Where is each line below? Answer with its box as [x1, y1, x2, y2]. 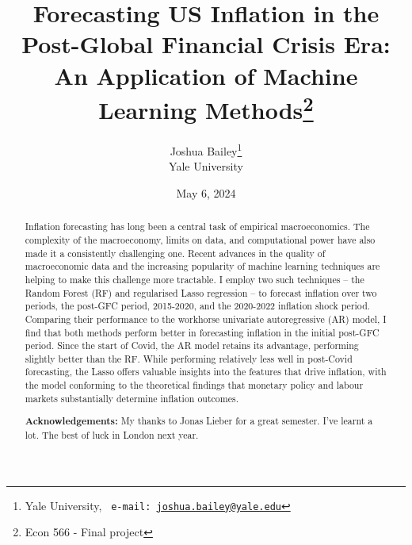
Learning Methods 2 [98, 90, 314, 126]
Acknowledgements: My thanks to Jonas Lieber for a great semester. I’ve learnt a [25, 414, 373, 428]
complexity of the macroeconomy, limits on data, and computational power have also [25, 232, 376, 246]
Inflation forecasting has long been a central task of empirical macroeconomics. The [25, 220, 370, 233]
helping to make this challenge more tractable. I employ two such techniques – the [25, 272, 364, 286]
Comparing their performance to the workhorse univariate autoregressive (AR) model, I [25, 312, 387, 325]
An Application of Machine [54, 59, 358, 91]
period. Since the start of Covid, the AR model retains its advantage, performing [25, 339, 359, 352]
